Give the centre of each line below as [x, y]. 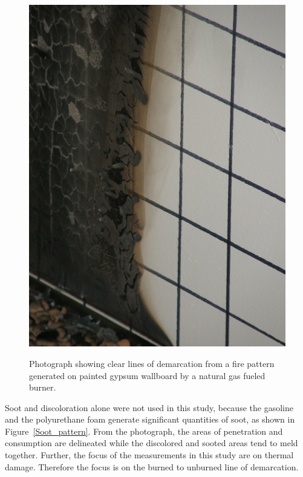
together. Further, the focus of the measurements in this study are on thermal [149, 455]
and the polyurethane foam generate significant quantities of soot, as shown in [150, 419]
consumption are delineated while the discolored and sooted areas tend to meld [151, 443]
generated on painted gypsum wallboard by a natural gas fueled [147, 375]
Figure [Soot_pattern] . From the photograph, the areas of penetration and [144, 431]
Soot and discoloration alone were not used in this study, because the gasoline [149, 407]
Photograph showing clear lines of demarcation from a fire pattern [152, 363]
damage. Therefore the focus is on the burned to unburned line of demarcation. [152, 466]
